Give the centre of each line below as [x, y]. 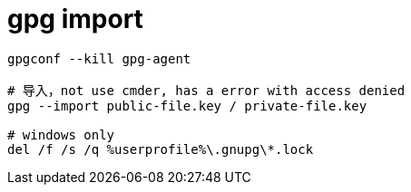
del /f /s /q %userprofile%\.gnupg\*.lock [161, 149]
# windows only [61, 134]
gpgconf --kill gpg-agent [99, 58]
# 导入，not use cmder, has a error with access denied [206, 90]
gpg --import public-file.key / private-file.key [187, 106]
